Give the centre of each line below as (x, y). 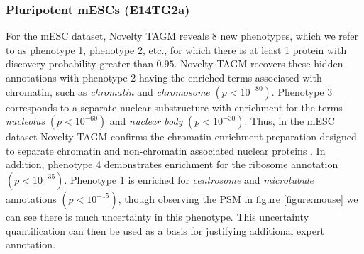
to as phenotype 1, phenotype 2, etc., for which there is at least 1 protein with (176, 49)
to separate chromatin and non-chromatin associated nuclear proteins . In (166, 150)
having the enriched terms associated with (230, 77)
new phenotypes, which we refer (289, 36)
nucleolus (26, 121)
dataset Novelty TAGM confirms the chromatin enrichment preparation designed (181, 137)
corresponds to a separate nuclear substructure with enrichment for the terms (174, 107)
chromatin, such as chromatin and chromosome (108, 91)
